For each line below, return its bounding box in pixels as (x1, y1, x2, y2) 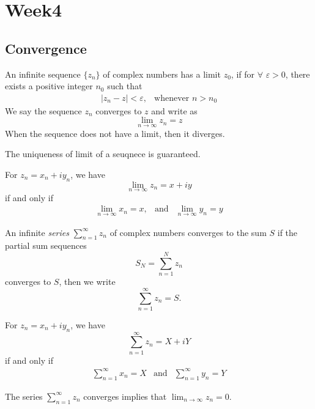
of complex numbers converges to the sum (109, 226, 267, 238)
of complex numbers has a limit (103, 67, 221, 80)
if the (277, 226, 298, 238)
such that (107, 79, 143, 92)
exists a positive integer (5, 79, 93, 92)
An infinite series (5, 226, 69, 238)
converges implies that (83, 389, 167, 402)
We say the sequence (5, 104, 82, 117)
